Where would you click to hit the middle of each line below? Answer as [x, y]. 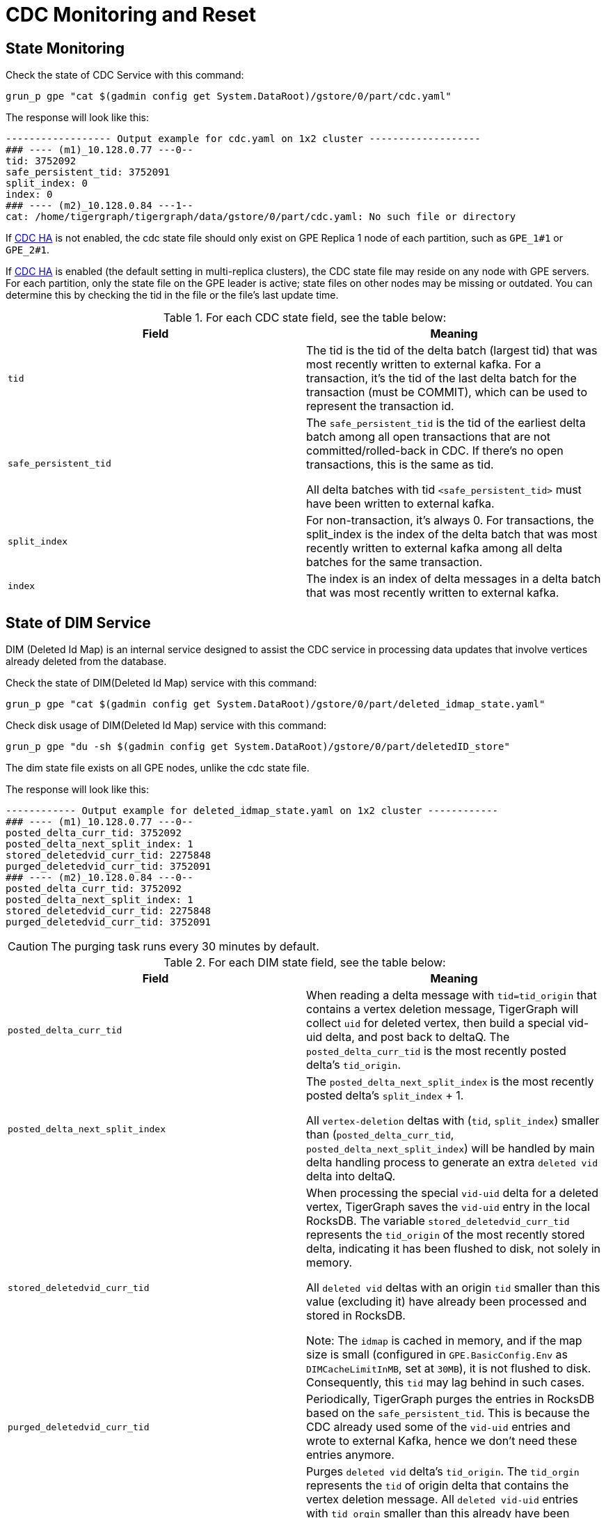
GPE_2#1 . [28, 250]
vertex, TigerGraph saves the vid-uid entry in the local [448, 1207]
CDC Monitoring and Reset [131, 15]
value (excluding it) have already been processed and [447, 1302]
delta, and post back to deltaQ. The [417, 1037]
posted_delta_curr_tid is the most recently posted [436, 1051]
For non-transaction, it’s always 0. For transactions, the [450, 521]
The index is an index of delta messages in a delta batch [454, 579]
